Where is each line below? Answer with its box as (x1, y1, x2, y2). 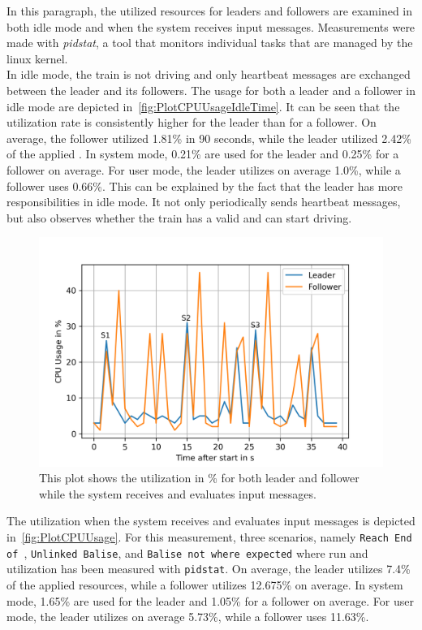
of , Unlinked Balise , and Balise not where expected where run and (6, 544, 368, 561)
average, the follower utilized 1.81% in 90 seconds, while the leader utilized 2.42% (6, 129, 411, 146)
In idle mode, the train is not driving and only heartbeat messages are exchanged (6, 66, 411, 83)
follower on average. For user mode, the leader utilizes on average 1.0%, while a (6, 161, 401, 178)
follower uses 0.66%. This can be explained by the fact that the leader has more (6, 177, 403, 194)
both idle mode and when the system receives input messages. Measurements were (6, 18, 416, 35)
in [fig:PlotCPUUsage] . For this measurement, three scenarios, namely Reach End (6, 529, 412, 546)
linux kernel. (6, 50, 68, 67)
